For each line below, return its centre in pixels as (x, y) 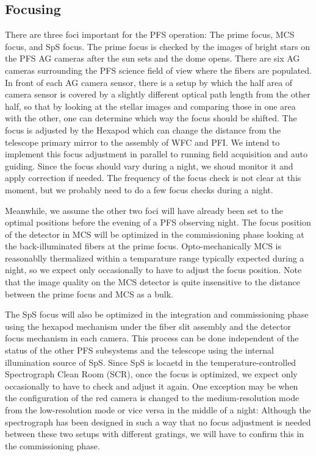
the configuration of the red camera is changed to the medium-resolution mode (152, 398)
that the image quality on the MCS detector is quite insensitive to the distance (153, 282)
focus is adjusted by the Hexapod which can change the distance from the (143, 130)
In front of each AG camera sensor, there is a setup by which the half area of (149, 82)
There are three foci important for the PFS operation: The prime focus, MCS (150, 34)
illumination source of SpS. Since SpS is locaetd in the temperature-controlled (151, 362)
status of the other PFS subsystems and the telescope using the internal (139, 350)
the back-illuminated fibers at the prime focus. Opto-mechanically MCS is (143, 246)
